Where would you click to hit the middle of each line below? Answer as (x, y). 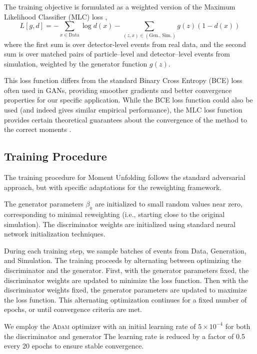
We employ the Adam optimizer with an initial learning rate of (100, 326)
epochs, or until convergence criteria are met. (73, 309)
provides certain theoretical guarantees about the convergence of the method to (126, 119)
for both (238, 326)
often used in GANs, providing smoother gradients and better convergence (118, 90)
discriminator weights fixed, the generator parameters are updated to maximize (125, 290)
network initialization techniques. (55, 234)
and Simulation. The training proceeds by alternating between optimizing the (123, 260)
